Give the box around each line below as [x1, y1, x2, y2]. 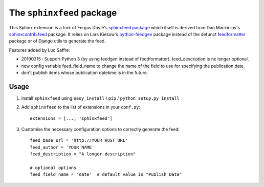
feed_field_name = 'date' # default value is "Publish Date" [30, 172, 182, 177]
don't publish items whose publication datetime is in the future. [21, 70, 148, 75]
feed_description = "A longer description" [30, 151, 136, 157]
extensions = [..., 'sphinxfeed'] [30, 115, 112, 121]
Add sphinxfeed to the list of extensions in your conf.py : [21, 104, 140, 110]
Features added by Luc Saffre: [9, 47, 70, 53]
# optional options [30, 165, 77, 170]
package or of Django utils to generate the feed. [9, 38, 106, 44]
